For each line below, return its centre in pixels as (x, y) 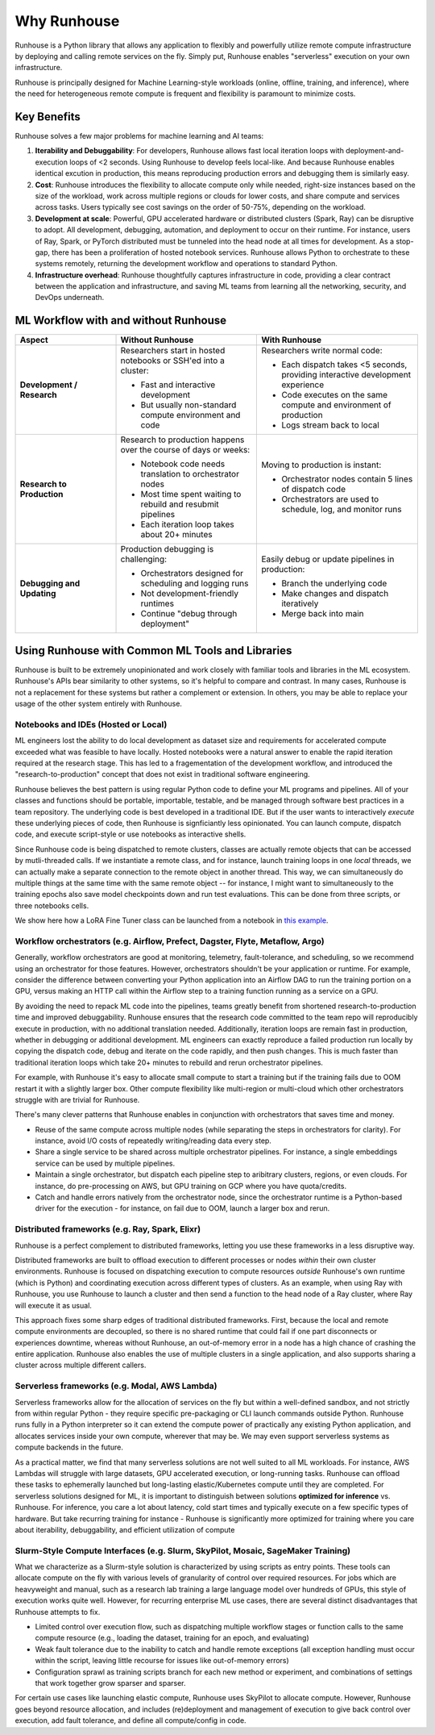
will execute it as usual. (54, 1305)
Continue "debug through (189, 614)
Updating (38, 594)
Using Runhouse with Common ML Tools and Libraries (153, 651)
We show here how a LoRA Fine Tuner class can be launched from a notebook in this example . (172, 920)
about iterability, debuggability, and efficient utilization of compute (125, 1529)
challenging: (144, 559)
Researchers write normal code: (322, 351)
